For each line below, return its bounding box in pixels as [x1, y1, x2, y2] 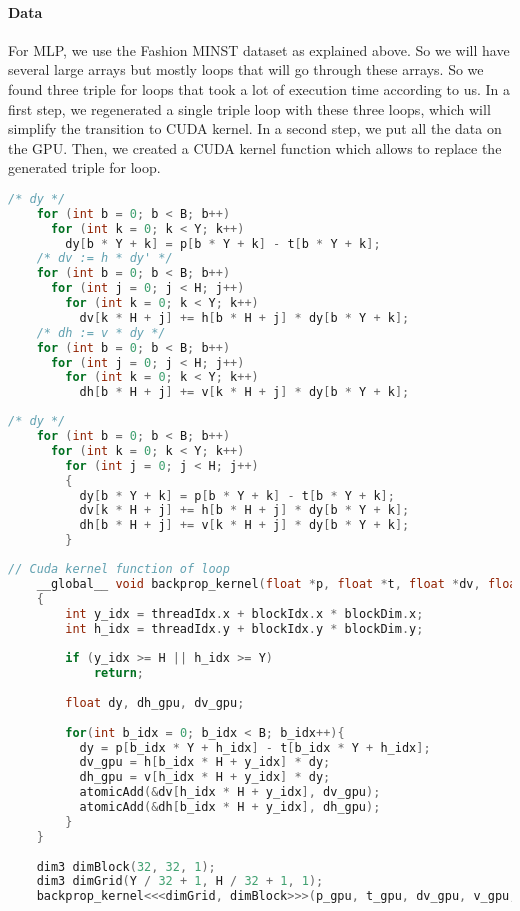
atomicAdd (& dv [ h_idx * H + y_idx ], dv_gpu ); [79, 785, 381, 800]
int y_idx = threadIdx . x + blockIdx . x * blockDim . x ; [65, 606, 424, 621]
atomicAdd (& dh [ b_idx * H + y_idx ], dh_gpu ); [79, 800, 381, 815]
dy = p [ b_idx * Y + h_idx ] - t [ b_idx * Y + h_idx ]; [79, 740, 431, 755]
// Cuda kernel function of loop [8, 562, 230, 577]
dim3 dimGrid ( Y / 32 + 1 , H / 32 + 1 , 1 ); [36, 874, 324, 889]
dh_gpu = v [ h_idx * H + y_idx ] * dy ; [79, 770, 331, 785]
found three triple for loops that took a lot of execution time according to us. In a [8, 78, 510, 99]
